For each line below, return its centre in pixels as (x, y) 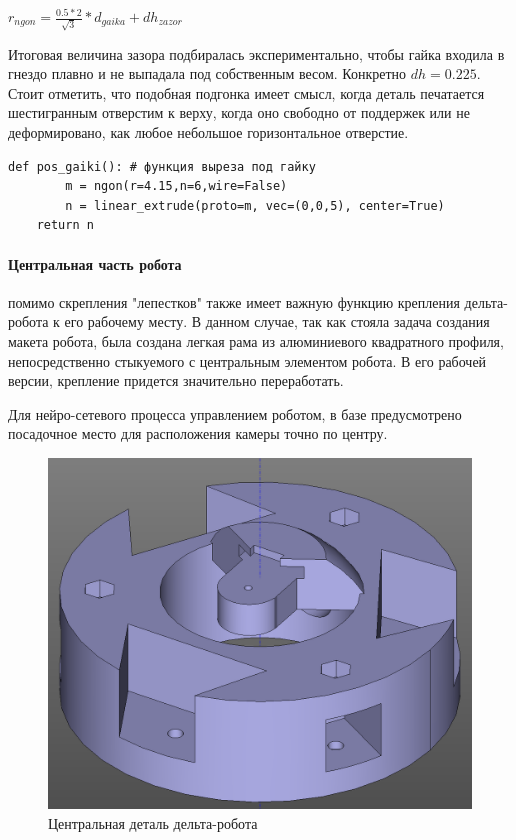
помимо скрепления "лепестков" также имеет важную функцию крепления (234, 301)
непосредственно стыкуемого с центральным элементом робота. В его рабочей (247, 360)
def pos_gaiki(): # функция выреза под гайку (162, 166)
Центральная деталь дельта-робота (153, 822)
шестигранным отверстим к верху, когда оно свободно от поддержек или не (239, 112)
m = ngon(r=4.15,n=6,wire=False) (176, 186)
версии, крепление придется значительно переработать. (176, 380)
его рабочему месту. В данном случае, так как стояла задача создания (277, 321)
